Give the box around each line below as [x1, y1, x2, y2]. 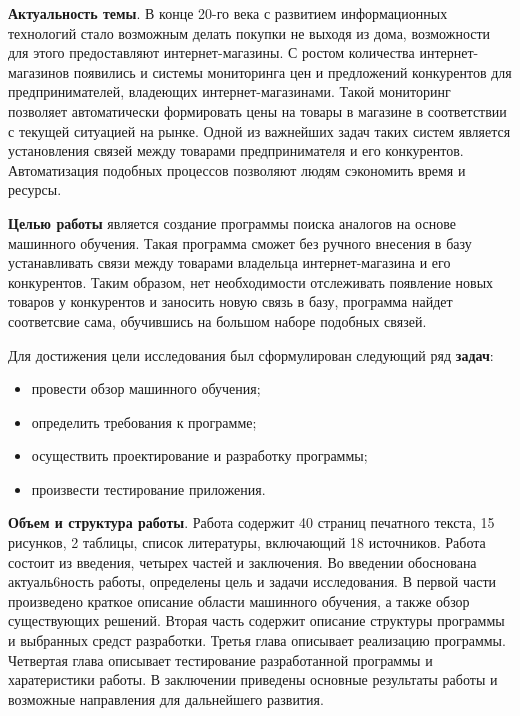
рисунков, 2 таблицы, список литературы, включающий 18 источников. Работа [8, 532, 486, 553]
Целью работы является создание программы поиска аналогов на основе [8, 212, 456, 233]
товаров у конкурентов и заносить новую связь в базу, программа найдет [8, 291, 453, 312]
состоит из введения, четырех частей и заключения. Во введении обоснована [8, 551, 477, 572]
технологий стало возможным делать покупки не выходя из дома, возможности [8, 22, 491, 43]
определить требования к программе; [31, 411, 257, 432]
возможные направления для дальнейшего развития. [8, 688, 324, 709]
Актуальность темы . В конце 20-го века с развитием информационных [8, 3, 448, 23]
